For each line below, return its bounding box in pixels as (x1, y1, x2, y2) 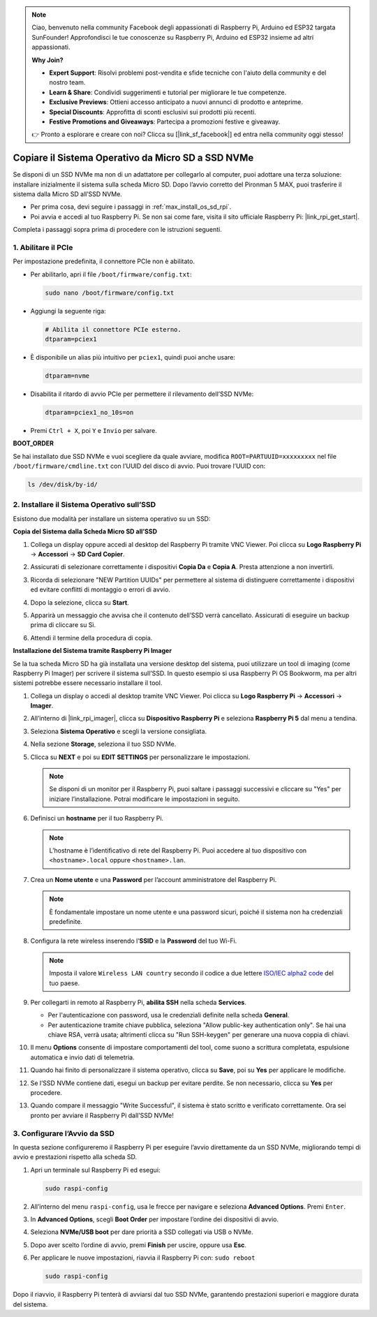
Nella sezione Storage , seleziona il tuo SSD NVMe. (30, 740, 177, 749)
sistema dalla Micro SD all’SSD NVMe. (13, 189, 122, 198)
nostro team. (49, 78, 86, 87)
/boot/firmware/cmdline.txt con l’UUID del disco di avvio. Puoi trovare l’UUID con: (13, 462, 266, 471)
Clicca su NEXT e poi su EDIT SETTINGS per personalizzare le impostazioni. (30, 753, 251, 761)
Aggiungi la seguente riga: (30, 307, 106, 315)
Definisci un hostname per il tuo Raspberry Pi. (30, 814, 164, 823)
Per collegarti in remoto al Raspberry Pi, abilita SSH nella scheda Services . (30, 998, 247, 1006)
